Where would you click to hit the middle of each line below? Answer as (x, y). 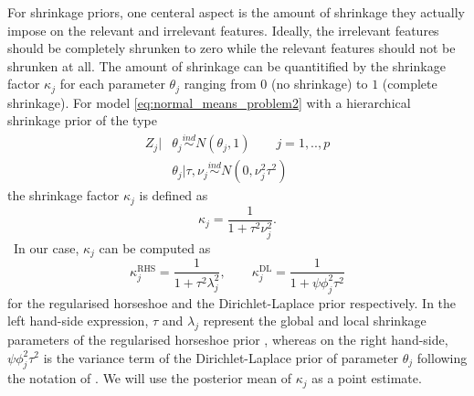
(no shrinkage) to (320, 84)
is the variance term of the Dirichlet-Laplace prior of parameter (221, 357)
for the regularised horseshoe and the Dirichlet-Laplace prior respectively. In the (232, 302)
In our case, (46, 247)
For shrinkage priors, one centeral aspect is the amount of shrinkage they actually (236, 12)
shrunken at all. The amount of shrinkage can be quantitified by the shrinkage (226, 65)
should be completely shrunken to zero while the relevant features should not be (232, 48)
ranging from (220, 84)
